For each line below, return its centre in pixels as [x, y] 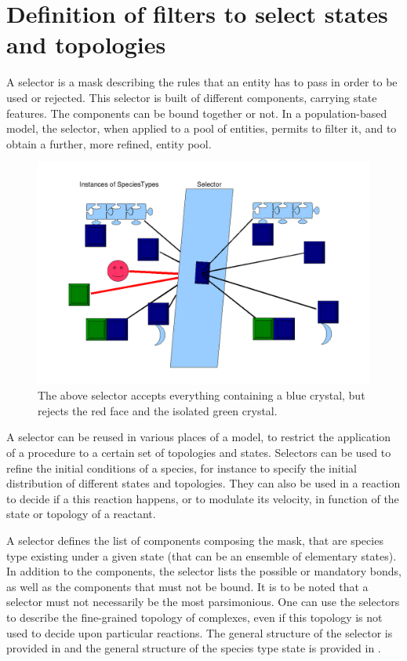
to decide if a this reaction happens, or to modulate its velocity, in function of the [203, 498]
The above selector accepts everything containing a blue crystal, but [202, 395]
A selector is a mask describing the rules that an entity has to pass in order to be [202, 82]
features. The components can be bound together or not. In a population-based [197, 113]
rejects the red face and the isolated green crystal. [158, 410]
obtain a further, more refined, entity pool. [109, 143]
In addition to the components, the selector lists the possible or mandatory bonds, [204, 571]
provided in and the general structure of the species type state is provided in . [194, 648]
